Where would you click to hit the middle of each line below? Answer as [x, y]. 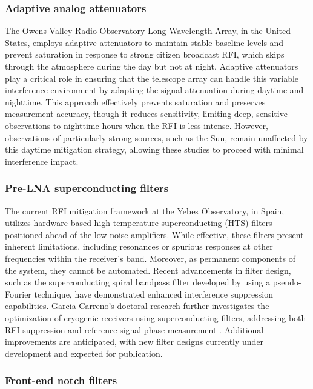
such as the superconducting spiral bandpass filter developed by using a [138, 282]
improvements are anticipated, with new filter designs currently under [134, 341]
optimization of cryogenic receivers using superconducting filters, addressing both [156, 317]
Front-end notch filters [61, 380]
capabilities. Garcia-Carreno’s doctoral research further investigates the [137, 306]
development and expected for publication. [84, 353]
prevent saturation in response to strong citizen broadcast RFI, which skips [145, 54]
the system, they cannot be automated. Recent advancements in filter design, [148, 270]
